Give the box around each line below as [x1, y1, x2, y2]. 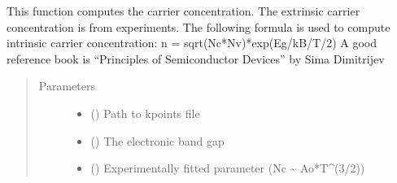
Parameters [38, 77, 95, 94]
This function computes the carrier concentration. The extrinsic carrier [7, 2, 360, 19]
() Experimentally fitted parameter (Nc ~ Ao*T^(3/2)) [90, 159, 365, 176]
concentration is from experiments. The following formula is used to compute [7, 18, 390, 35]
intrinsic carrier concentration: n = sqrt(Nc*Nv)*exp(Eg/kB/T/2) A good [7, 34, 377, 51]
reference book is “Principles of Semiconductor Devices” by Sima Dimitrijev [7, 50, 385, 67]
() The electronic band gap [90, 132, 225, 149]
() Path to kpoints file [90, 104, 200, 121]
